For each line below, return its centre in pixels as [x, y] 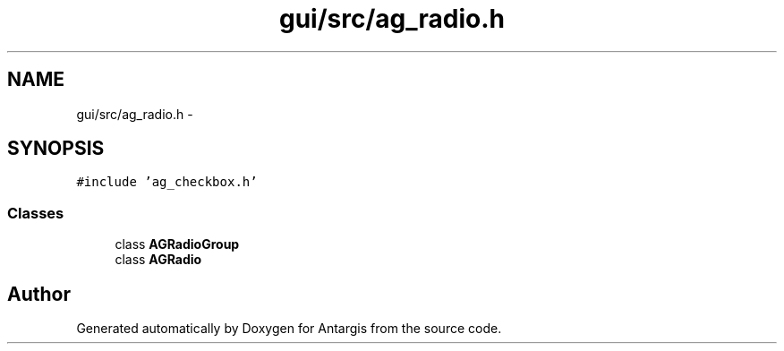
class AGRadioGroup [177, 244]
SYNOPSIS [56, 149]
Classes [36, 213]
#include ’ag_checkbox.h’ [167, 182]
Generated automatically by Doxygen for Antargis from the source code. [289, 329]
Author [39, 294]
